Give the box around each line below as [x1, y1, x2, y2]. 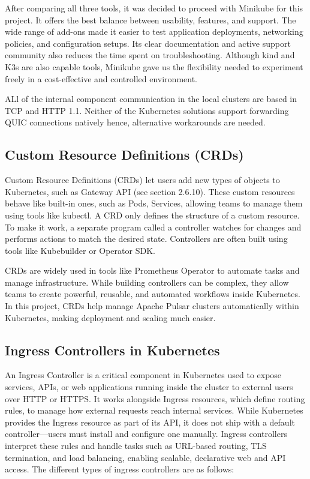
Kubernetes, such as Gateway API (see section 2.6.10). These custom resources [5, 185, 295, 197]
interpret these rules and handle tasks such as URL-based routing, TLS [5, 439, 267, 452]
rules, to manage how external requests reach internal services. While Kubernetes [5, 404, 303, 417]
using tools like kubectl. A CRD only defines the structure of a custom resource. [5, 208, 300, 221]
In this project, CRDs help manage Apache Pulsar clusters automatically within [5, 300, 299, 312]
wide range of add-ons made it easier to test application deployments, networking [5, 25, 303, 38]
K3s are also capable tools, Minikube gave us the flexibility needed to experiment [5, 60, 303, 73]
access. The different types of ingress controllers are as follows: [5, 463, 234, 475]
